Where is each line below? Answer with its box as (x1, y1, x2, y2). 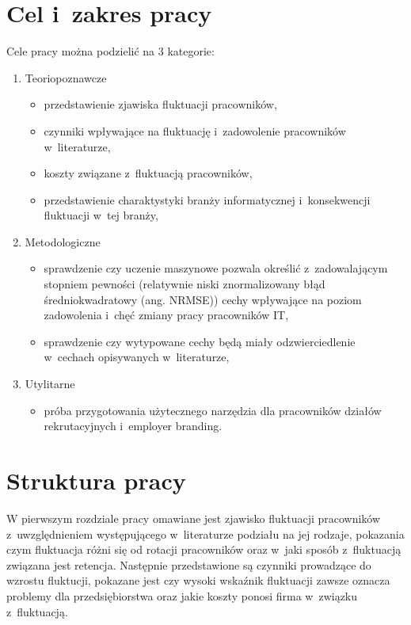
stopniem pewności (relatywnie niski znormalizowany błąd (44, 276, 325, 292)
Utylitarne (25, 375, 75, 392)
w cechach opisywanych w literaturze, (44, 349, 230, 365)
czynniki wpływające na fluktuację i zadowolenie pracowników (44, 122, 346, 139)
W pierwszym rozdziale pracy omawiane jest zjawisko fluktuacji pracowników (6, 509, 381, 526)
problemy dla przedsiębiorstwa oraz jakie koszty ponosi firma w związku (6, 587, 358, 604)
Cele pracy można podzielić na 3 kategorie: (6, 43, 215, 59)
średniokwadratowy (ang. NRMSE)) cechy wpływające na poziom (44, 291, 362, 307)
